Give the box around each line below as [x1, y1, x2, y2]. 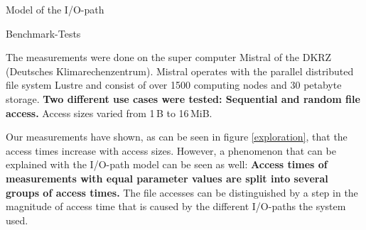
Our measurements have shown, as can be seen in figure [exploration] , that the [6, 129, 348, 144]
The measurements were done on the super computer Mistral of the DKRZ [6, 50, 332, 65]
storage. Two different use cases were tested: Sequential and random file [6, 91, 360, 106]
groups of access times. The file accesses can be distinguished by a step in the [6, 185, 358, 199]
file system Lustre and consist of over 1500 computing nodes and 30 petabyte [6, 77, 342, 92]
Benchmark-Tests [6, 26, 81, 40]
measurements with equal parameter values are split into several [6, 170, 328, 185]
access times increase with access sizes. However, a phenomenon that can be [6, 143, 336, 158]
